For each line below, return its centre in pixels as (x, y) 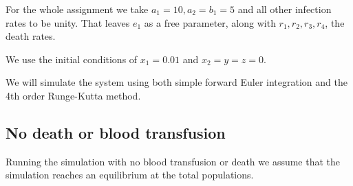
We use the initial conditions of (72, 59)
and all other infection (285, 9)
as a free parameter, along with (210, 22)
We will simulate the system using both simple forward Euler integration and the (176, 82)
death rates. (31, 36)
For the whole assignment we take (77, 9)
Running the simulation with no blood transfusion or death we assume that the (173, 161)
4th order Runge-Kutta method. (73, 95)
